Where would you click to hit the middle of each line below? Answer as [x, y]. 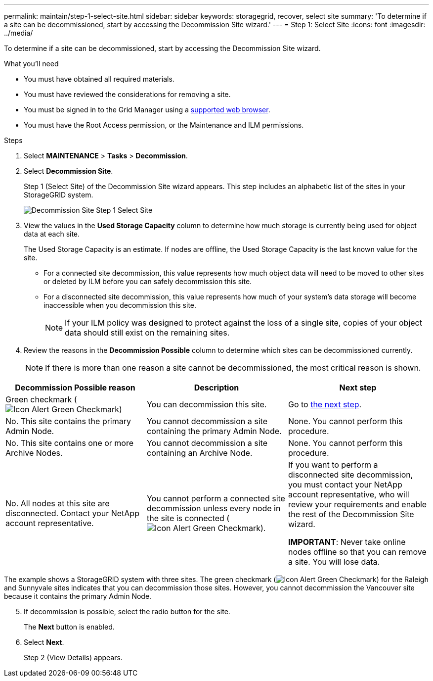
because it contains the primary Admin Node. [78, 596]
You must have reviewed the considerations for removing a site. [127, 94]
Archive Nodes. [34, 453]
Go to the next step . [325, 404]
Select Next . [44, 642]
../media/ [19, 33]
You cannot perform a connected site [216, 498]
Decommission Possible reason [75, 388]
